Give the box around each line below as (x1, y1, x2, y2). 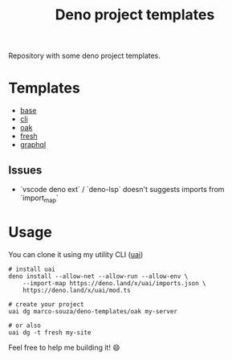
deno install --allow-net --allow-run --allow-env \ (8, 272, 189, 280)
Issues (8, 163, 43, 177)
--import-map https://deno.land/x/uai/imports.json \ (22, 279, 206, 287)
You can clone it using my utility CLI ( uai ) (8, 249, 144, 259)
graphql (19, 140, 47, 149)
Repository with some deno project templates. (8, 51, 161, 61)
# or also (8, 321, 42, 329)
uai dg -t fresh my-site (8, 328, 92, 337)
